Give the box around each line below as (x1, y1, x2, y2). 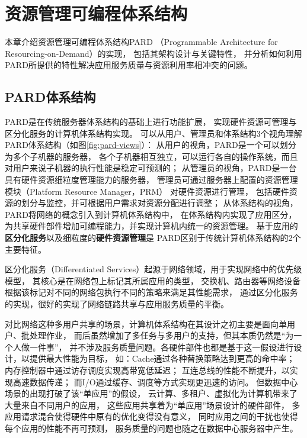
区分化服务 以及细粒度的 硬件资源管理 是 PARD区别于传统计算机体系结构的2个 (5, 231, 301, 244)
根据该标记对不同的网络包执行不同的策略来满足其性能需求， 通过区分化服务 (5, 286, 298, 298)
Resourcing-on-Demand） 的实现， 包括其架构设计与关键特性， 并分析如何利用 (5, 47, 302, 59)
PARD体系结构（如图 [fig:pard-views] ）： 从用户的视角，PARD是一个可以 (5, 139, 280, 151)
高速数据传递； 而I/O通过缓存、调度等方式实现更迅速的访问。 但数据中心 (12, 375, 298, 388)
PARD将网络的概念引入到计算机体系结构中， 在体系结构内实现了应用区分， (5, 208, 297, 220)
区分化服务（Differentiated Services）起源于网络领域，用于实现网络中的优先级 (5, 263, 302, 275)
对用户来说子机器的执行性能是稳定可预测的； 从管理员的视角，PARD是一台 (5, 162, 297, 174)
